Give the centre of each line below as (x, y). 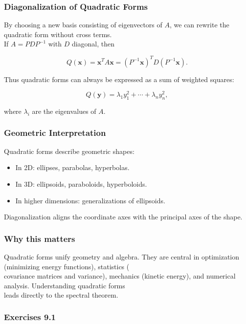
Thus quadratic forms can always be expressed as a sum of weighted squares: (119, 79)
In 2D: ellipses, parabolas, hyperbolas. (72, 167)
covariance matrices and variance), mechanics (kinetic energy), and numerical (120, 276)
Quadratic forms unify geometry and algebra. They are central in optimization (122, 256)
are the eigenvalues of (64, 111)
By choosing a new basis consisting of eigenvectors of (83, 25)
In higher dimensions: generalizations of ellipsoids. (90, 200)
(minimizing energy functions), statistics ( (67, 266)
